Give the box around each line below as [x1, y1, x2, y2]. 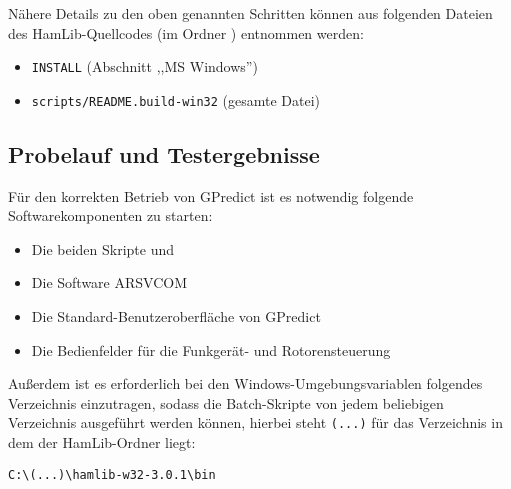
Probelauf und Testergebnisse [8, 138, 320, 169]
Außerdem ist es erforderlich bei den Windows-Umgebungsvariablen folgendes [8, 373, 483, 394]
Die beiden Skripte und [31, 238, 175, 259]
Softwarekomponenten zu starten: [8, 205, 213, 226]
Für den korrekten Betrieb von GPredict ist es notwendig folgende [8, 185, 414, 206]
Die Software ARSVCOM [31, 272, 188, 293]
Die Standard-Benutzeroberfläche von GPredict [31, 306, 321, 327]
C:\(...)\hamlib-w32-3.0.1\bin [8, 467, 216, 482]
